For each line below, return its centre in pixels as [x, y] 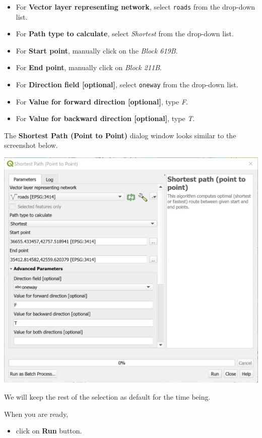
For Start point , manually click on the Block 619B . [97, 50]
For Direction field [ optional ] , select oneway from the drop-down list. [127, 85]
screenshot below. [31, 145]
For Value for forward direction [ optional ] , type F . [102, 101]
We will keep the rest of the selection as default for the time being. [107, 397]
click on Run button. [49, 431]
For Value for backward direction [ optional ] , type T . [105, 118]
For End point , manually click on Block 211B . [89, 67]
